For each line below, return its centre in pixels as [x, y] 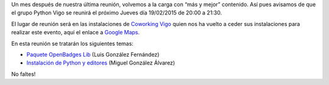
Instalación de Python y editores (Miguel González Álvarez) [101, 63]
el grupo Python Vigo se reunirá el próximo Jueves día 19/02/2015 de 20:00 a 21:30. [117, 13]
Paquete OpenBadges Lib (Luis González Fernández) [93, 54]
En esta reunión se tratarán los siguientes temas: [73, 43]
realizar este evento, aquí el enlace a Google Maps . [76, 33]
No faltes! [23, 74]
